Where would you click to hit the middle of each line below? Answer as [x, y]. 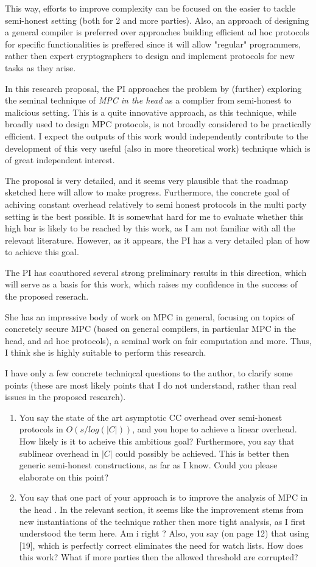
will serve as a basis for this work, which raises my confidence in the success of [151, 284]
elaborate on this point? [64, 477]
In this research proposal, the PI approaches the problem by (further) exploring [153, 88]
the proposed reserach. [47, 296]
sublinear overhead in [59, 453]
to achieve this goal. [42, 252]
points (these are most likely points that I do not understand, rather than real [151, 385]
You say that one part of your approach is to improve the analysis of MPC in [163, 497]
